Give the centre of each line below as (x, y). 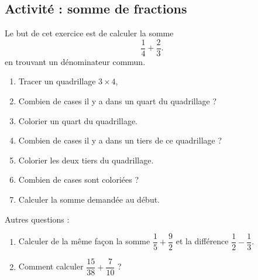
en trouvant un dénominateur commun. (75, 61)
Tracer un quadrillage (57, 81)
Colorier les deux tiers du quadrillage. (86, 160)
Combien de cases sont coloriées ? (79, 180)
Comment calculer (51, 266)
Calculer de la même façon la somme (84, 241)
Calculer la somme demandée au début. (89, 199)
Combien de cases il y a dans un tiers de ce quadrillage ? (120, 140)
